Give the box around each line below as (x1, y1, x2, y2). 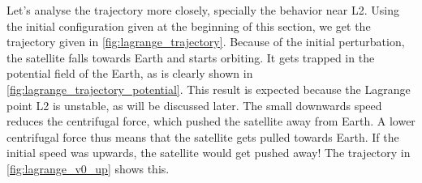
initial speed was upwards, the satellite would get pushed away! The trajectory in (6, 144, 411, 161)
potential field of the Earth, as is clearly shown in (6, 65, 253, 82)
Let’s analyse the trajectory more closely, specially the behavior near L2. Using (6, 2, 399, 18)
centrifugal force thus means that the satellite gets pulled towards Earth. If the (6, 128, 399, 145)
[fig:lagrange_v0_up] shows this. (6, 160, 170, 177)
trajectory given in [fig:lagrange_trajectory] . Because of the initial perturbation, (6, 33, 405, 50)
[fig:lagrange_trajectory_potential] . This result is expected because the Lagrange (6, 80, 411, 97)
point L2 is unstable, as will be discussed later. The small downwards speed (6, 96, 382, 113)
